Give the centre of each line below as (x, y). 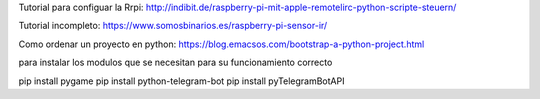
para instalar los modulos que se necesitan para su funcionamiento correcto (175, 62)
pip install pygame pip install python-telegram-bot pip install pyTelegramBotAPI (181, 81)
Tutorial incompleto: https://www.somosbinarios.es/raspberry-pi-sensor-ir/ (173, 26)
